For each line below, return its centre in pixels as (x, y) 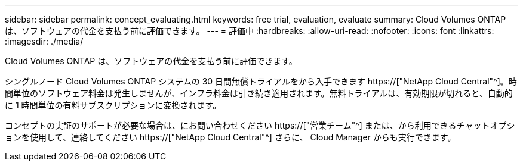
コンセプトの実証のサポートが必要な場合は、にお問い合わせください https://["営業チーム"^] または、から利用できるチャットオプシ (260, 125)
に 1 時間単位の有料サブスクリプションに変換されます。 (113, 105)
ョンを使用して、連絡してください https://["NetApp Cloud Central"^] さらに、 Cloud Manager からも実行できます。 (230, 137)
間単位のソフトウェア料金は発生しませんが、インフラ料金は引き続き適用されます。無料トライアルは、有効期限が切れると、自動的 (259, 93)
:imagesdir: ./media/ (44, 41)
